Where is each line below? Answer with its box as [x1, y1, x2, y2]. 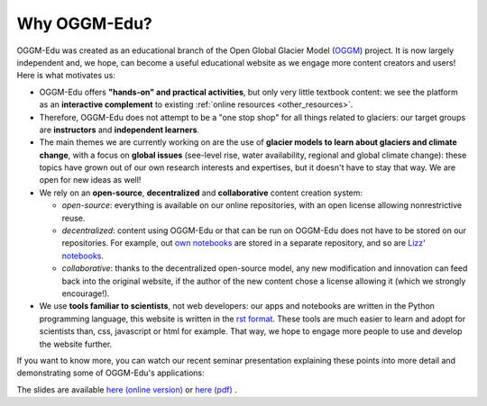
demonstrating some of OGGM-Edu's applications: [16, 367, 205, 378]
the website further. [39, 338, 113, 349]
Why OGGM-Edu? [16, 14, 153, 33]
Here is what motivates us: [16, 70, 116, 81]
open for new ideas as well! [39, 175, 142, 185]
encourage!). [61, 288, 110, 299]
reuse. [61, 212, 86, 223]
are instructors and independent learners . [39, 124, 200, 135]
